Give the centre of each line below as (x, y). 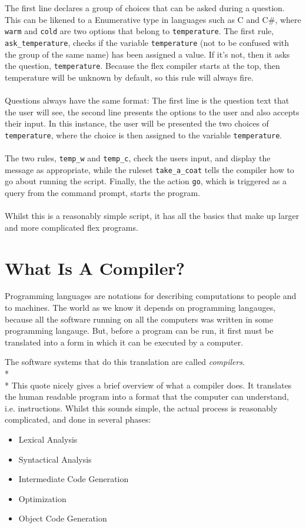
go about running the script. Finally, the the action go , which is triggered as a (146, 181)
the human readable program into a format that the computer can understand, (147, 396)
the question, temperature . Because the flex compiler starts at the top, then (142, 66)
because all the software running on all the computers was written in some (139, 319)
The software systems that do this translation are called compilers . (125, 362)
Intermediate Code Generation (74, 479)
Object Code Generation (63, 518)
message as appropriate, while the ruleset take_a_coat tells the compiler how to (149, 169)
